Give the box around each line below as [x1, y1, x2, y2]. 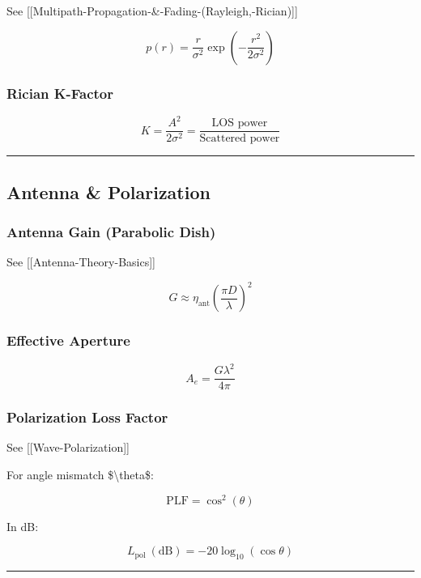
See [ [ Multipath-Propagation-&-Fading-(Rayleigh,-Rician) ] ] [6, 2, 298, 19]
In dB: [6, 517, 39, 534]
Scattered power [199, 133, 280, 145]
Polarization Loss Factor [6, 407, 168, 427]
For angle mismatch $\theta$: [6, 466, 154, 483]
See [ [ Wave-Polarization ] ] [6, 439, 130, 456]
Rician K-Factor [6, 83, 114, 103]
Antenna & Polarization [6, 179, 210, 204]
